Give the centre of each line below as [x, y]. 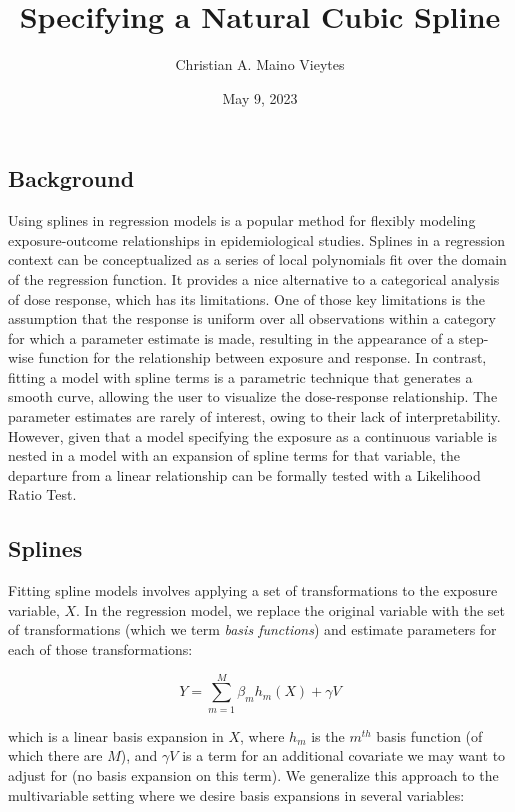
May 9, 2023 [260, 97]
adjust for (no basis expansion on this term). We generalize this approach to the [253, 774]
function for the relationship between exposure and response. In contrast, [262, 357]
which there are [55, 755]
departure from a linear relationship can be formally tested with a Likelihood [244, 474]
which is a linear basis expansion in [116, 735]
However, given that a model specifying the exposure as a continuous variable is [252, 435]
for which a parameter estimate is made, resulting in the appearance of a [231, 337]
